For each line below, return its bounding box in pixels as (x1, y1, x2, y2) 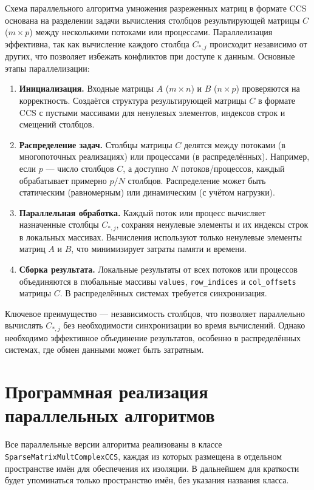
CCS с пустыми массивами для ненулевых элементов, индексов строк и (19, 106, 285, 118)
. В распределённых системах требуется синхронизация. (60, 287, 267, 299)
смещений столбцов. (19, 118, 95, 131)
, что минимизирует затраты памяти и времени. (71, 242, 247, 255)
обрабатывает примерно (19, 174, 107, 186)
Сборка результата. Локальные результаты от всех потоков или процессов (19, 263, 298, 275)
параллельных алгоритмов (5, 403, 215, 427)
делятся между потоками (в (183, 138, 285, 151)
